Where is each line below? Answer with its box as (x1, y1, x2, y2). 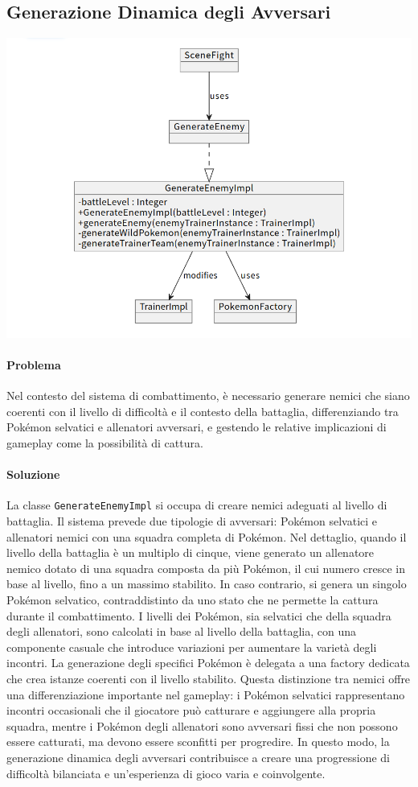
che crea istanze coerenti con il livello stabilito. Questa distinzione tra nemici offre (6, 670, 411, 686)
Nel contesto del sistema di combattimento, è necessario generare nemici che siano (6, 387, 410, 404)
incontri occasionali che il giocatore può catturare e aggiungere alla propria (6, 702, 376, 719)
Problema (6, 356, 61, 373)
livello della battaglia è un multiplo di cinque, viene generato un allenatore (6, 544, 375, 561)
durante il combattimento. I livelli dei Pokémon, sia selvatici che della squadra (6, 607, 391, 624)
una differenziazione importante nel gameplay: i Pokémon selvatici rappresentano (6, 686, 405, 703)
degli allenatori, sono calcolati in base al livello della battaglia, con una (6, 623, 356, 640)
